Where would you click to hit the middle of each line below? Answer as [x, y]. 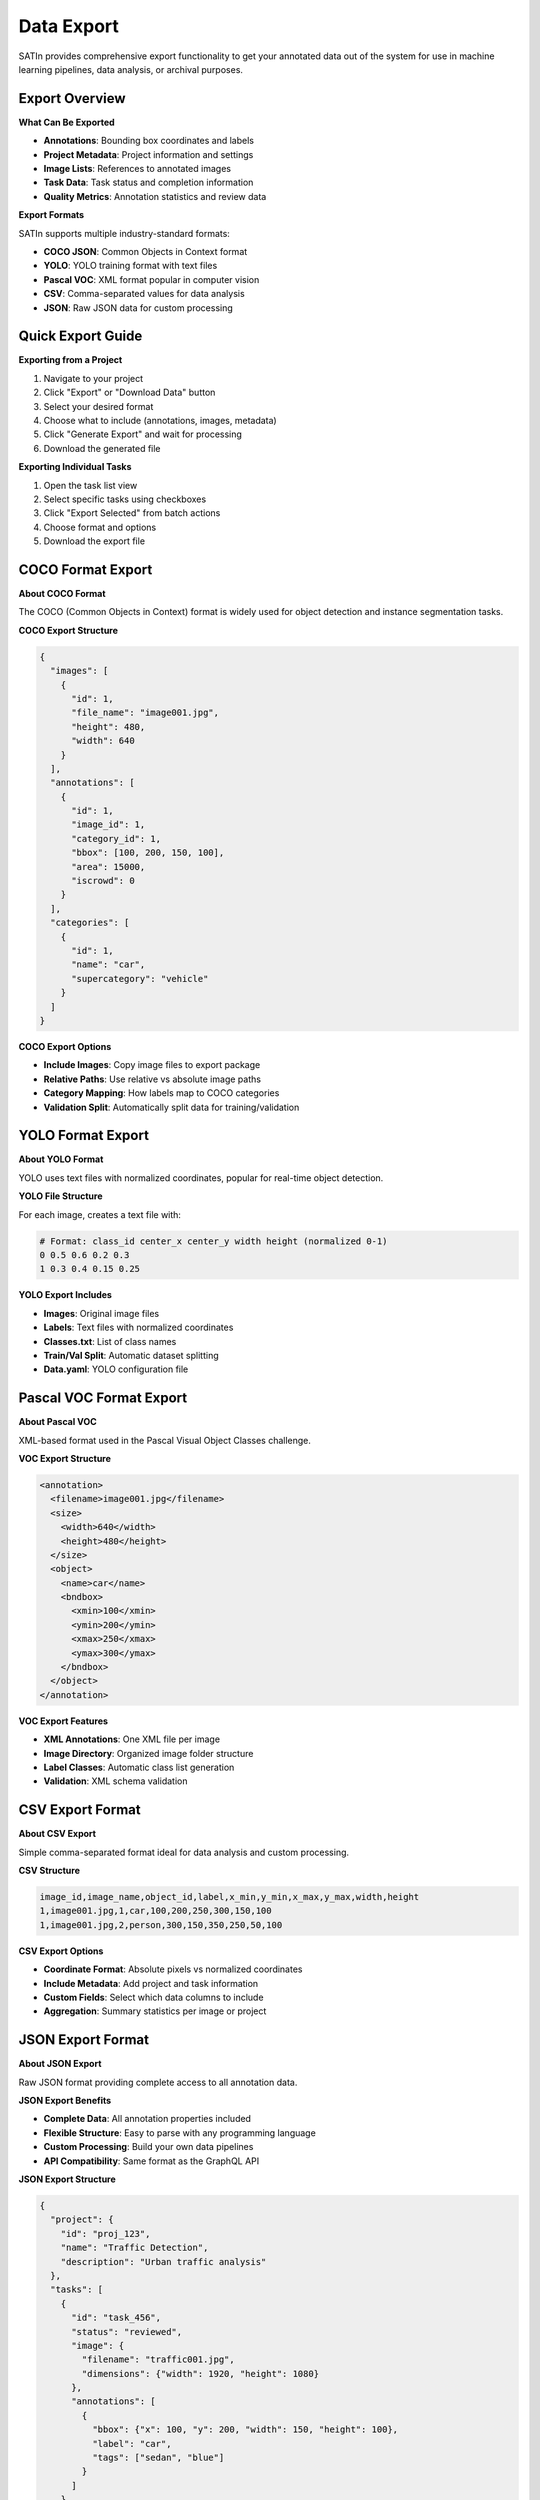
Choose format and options [100, 527]
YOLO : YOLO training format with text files [130, 266]
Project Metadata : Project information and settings [148, 154]
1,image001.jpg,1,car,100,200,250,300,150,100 [155, 1911]
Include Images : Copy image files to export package [152, 1065]
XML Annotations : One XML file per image [131, 1739]
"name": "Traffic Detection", [134, 2248]
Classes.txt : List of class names [110, 1341]
